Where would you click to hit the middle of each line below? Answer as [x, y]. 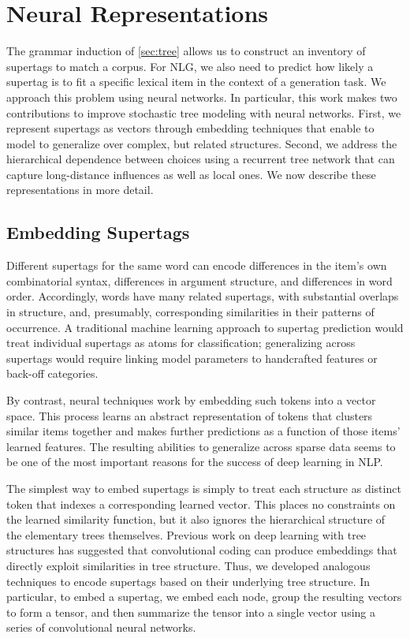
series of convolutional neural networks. [101, 627]
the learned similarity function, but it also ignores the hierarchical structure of [196, 519]
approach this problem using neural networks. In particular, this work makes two [202, 97]
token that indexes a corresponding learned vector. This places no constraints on [201, 504]
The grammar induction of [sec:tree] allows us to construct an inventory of [186, 51]
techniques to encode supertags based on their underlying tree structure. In [188, 581]
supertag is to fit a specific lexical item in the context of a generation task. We [196, 82]
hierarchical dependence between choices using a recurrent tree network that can [201, 159]
